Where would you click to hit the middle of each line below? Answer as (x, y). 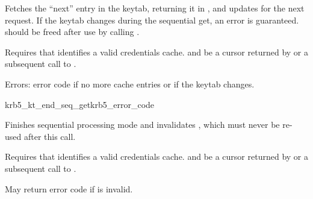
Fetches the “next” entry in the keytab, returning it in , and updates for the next (155, 8)
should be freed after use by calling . (72, 32)
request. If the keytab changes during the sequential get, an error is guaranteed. (152, 20)
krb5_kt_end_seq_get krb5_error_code (80, 104)
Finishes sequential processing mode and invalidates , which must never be (142, 125)
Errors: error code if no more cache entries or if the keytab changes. (130, 84)
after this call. (50, 136)
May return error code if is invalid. (69, 188)
